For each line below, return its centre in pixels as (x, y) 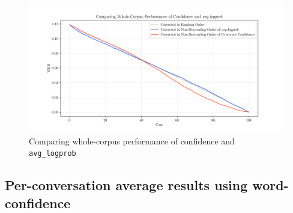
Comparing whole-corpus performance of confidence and (132, 140)
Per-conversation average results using (126, 185)
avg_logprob (53, 154)
